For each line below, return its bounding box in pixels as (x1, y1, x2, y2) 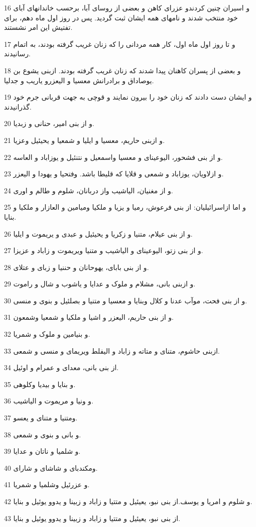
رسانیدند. (4, 48, 31, 59)
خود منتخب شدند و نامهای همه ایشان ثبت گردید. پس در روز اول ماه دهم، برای (4, 12, 238, 22)
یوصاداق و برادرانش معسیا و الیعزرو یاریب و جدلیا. (4, 75, 154, 85)
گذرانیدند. (4, 101, 32, 112)
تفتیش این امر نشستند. (4, 22, 73, 32)
